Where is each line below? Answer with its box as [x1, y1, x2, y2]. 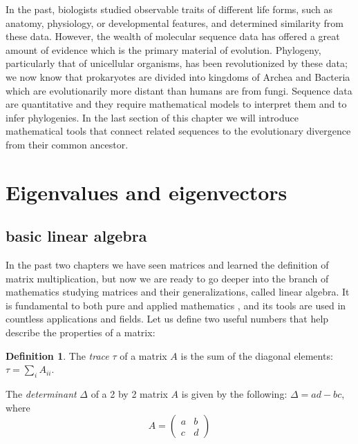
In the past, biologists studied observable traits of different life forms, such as [6, 2, 332, 16]
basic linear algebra [6, 225, 147, 247]
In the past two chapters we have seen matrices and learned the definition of [6, 258, 329, 272]
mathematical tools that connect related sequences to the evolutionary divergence [6, 124, 351, 138]
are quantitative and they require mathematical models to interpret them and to [6, 97, 347, 111]
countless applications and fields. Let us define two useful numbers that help [6, 311, 329, 326]
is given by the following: [181, 387, 288, 401]
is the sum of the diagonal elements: [180, 348, 333, 363]
